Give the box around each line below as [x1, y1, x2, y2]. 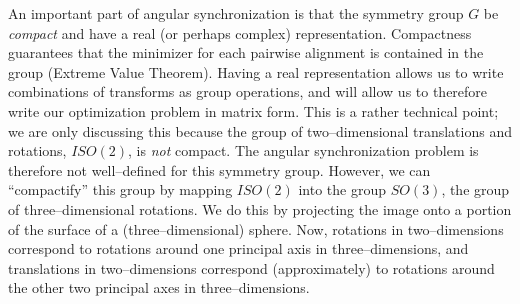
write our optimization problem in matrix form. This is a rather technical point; [8, 100, 499, 121]
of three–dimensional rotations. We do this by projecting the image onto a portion [8, 198, 512, 219]
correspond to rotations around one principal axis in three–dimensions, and [8, 238, 469, 259]
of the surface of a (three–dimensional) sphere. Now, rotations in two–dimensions [8, 218, 504, 239]
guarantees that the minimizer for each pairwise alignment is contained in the [8, 42, 484, 63]
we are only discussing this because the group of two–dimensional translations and [8, 120, 512, 141]
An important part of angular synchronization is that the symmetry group [8, 3, 464, 23]
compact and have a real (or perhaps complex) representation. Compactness [8, 22, 472, 43]
